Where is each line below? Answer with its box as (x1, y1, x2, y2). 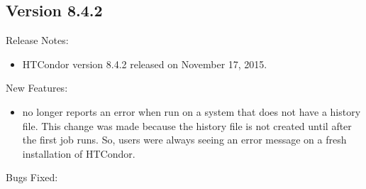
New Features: (6, 80, 68, 95)
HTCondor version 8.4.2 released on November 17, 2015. (22, 56, 267, 71)
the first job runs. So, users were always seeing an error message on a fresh (22, 132, 347, 147)
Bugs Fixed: (6, 170, 58, 185)
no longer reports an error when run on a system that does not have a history (22, 104, 361, 119)
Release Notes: (6, 33, 69, 48)
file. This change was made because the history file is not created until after (22, 118, 352, 133)
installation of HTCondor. (22, 146, 135, 161)
